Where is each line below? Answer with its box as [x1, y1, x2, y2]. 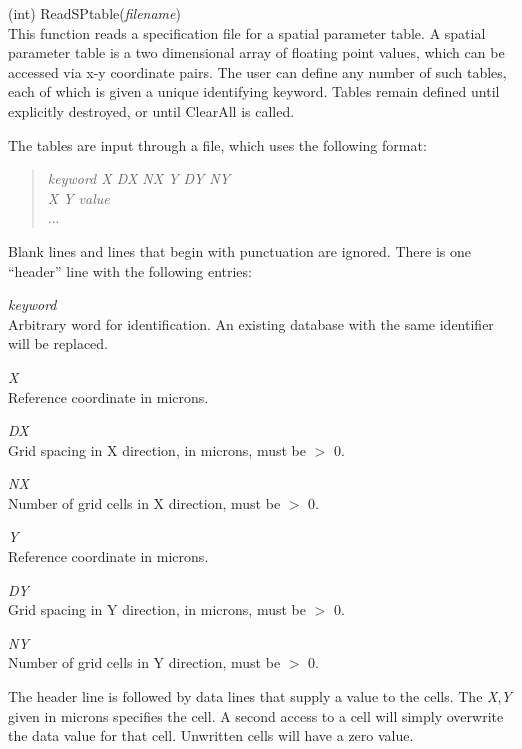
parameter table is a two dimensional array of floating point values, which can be [8, 42, 505, 63]
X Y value [47, 187, 110, 208]
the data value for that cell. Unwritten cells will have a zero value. [8, 725, 414, 746]
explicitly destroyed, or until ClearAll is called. [8, 100, 295, 121]
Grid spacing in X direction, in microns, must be [8, 439, 306, 460]
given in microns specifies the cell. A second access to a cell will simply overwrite [8, 705, 504, 726]
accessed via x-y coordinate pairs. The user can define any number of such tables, [8, 61, 507, 82]
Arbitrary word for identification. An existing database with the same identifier [8, 313, 494, 334]
